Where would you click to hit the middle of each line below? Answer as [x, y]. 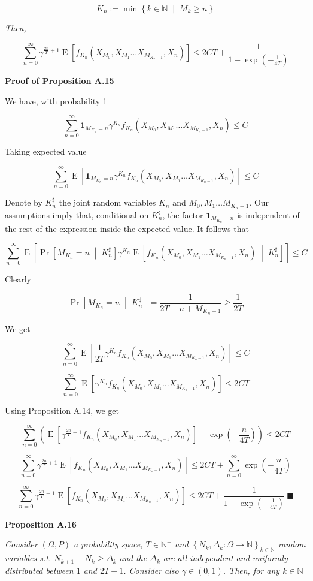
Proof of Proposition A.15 [60, 81]
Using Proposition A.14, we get [62, 410]
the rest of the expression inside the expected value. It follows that [127, 228]
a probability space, [108, 544]
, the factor [183, 214]
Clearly [18, 279]
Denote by [24, 202]
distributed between [39, 570]
